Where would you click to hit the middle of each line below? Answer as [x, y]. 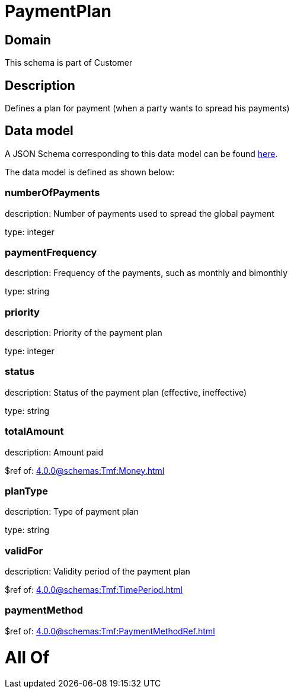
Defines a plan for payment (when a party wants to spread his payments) [147, 108]
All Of [27, 657]
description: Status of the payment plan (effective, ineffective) [126, 392]
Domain [28, 40]
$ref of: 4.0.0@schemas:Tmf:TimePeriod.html [94, 590]
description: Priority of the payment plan [84, 333]
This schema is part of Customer [69, 63]
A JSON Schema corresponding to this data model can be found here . [141, 153]
